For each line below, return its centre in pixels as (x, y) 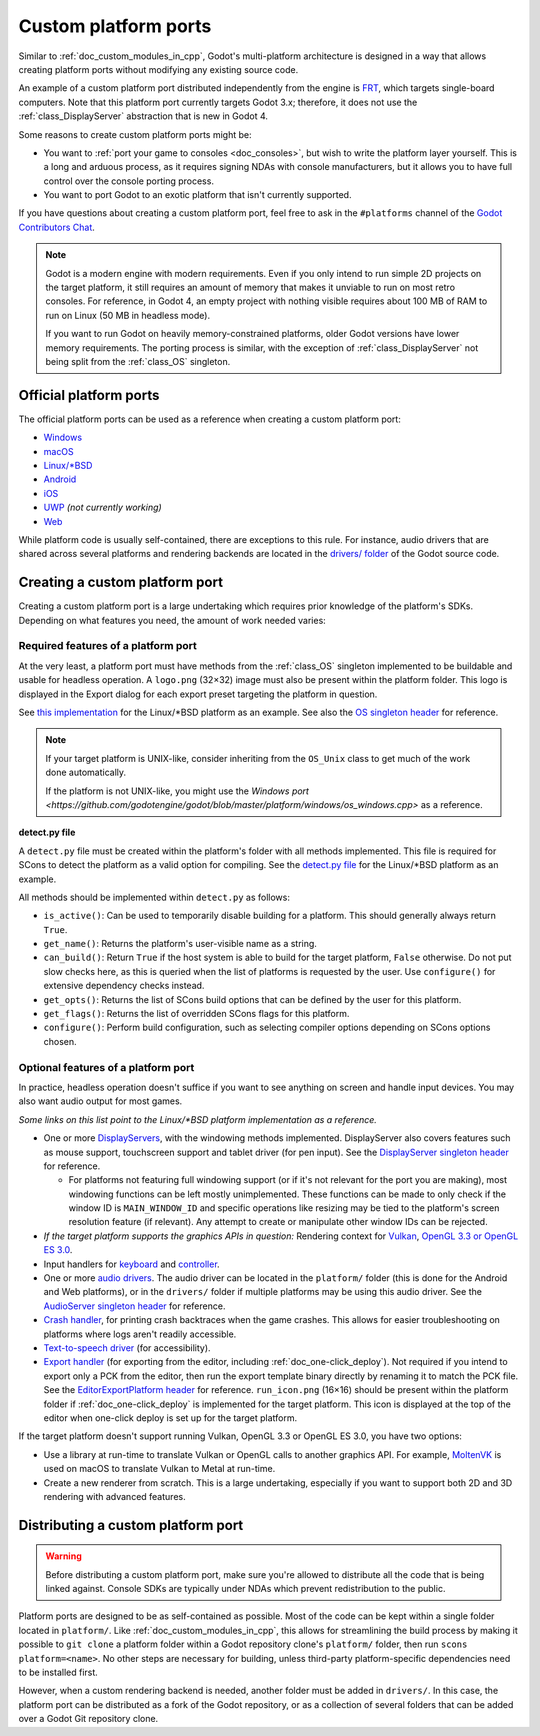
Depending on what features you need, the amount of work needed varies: (172, 620)
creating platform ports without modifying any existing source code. (158, 69)
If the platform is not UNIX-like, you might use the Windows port (177, 791)
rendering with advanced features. (114, 1496)
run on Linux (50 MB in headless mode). (127, 315)
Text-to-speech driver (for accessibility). (127, 1347)
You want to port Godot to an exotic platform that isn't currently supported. (197, 195)
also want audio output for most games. (100, 1101)
